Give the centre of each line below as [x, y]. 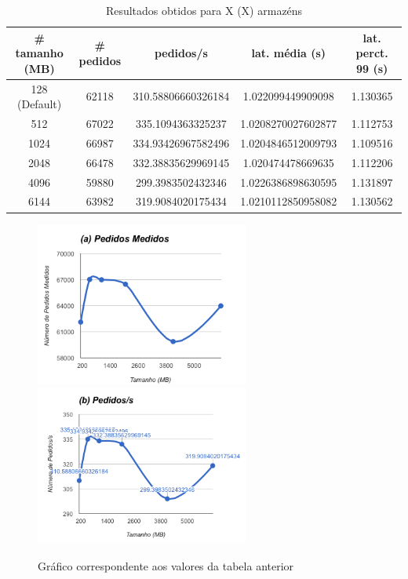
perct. [372, 53]
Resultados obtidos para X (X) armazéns [204, 10]
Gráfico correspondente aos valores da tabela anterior [166, 566]
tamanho [39, 53]
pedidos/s [181, 53]
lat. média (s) [289, 53]
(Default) [40, 104]
